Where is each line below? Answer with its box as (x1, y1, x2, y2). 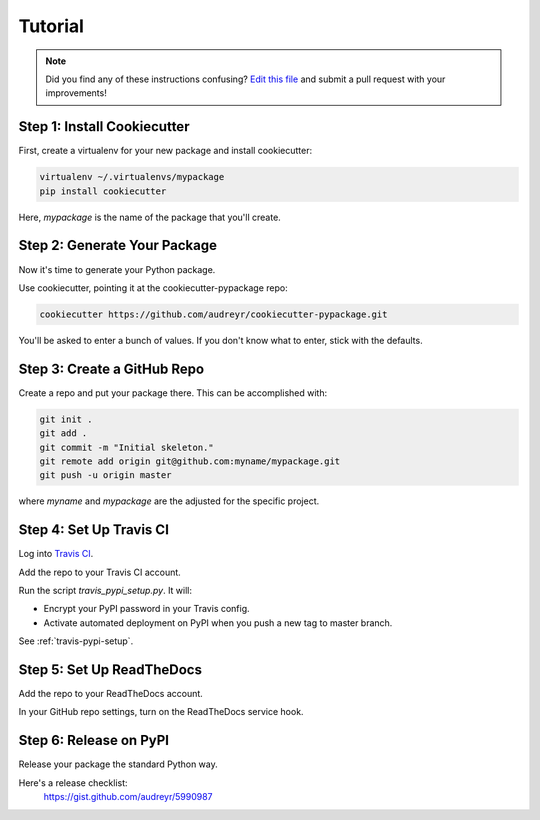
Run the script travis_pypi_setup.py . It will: (18, 584, 193, 596)
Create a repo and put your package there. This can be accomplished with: (18, 386, 328, 399)
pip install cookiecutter (39, 185, 167, 197)
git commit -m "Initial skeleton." (39, 441, 214, 453)
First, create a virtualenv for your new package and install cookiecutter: (18, 145, 313, 157)
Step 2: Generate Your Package (18, 237, 218, 254)
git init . (39, 413, 93, 425)
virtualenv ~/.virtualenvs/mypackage (39, 171, 225, 183)
